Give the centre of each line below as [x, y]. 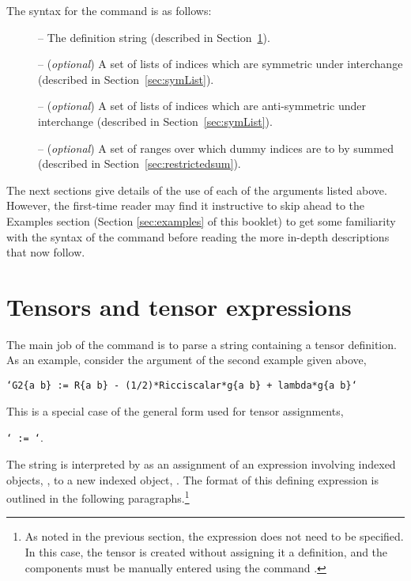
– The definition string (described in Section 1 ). [154, 37]
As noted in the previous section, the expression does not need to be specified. [214, 536]
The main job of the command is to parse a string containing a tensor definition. [202, 344]
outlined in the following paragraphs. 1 [98, 497]
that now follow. [46, 252]
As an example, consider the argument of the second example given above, [187, 360]
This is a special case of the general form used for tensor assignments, [175, 410]
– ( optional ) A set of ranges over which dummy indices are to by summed [216, 148]
